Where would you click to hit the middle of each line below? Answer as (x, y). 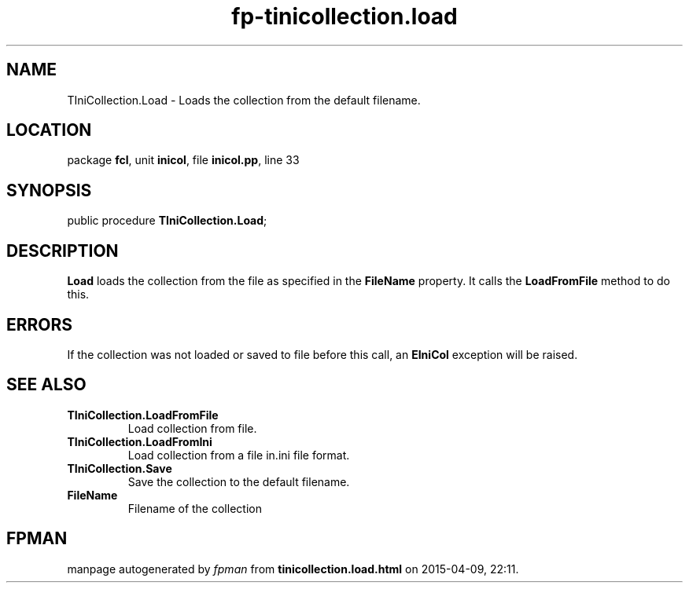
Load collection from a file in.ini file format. (239, 455)
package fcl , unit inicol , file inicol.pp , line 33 (183, 160)
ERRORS (40, 324)
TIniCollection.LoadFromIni (140, 441)
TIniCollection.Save (120, 468)
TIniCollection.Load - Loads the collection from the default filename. (244, 100)
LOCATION (49, 130)
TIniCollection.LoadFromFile (143, 415)
